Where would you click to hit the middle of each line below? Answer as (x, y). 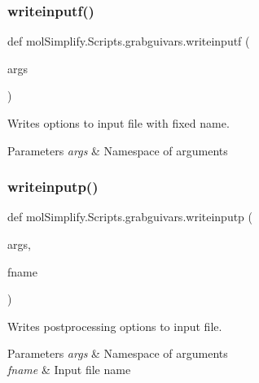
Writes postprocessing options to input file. (115, 326)
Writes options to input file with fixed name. (119, 123)
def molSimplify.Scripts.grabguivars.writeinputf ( (129, 41)
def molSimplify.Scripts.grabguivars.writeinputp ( (130, 217)
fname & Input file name (69, 369)
